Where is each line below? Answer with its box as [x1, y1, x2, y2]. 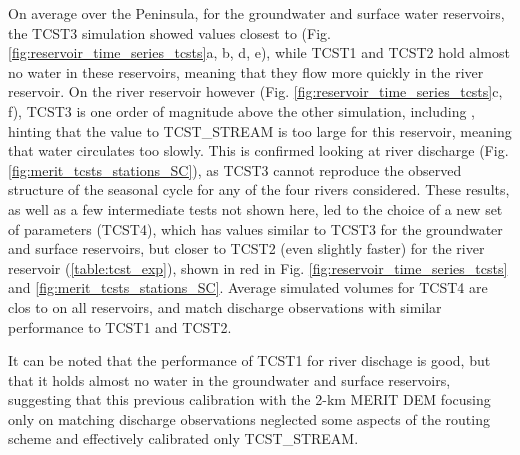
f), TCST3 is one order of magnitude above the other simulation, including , [8, 100, 475, 121]
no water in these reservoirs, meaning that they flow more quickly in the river [8, 61, 484, 82]
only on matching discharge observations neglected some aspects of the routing [8, 408, 490, 429]
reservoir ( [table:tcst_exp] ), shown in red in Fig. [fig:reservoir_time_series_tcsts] [8, 257, 508, 278]
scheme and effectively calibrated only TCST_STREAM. [8, 428, 359, 449]
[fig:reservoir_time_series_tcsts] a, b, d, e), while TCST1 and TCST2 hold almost [8, 42, 510, 63]
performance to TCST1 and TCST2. [8, 316, 232, 337]
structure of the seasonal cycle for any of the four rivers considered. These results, [8, 179, 510, 200]
